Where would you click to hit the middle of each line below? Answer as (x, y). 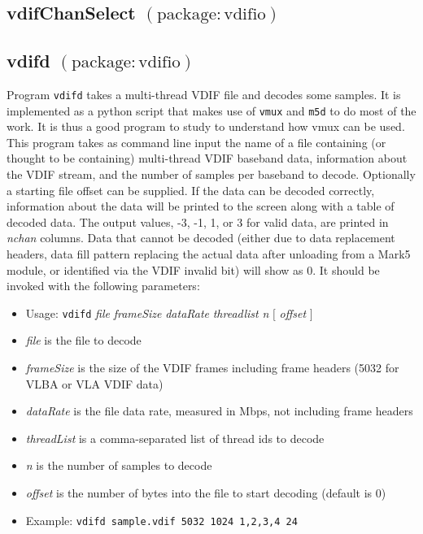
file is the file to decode (83, 340)
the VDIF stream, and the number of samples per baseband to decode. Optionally (211, 174)
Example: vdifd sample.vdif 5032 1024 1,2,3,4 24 (161, 520)
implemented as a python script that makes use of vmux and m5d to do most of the (211, 110)
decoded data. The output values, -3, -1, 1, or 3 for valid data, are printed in (198, 221)
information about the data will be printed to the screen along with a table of (201, 206)
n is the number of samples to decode (119, 465)
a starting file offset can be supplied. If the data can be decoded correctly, (191, 190)
